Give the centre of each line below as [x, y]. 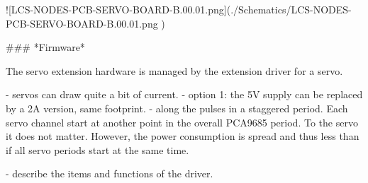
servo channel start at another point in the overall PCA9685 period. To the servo [182, 122]
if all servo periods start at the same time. [97, 149]
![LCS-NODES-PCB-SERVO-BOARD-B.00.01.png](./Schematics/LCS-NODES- [179, 9]
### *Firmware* [45, 47]
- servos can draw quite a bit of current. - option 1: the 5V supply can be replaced [184, 94]
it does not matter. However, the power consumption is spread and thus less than [183, 136]
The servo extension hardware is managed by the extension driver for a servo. [174, 70]
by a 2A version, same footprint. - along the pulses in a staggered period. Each [177, 108]
